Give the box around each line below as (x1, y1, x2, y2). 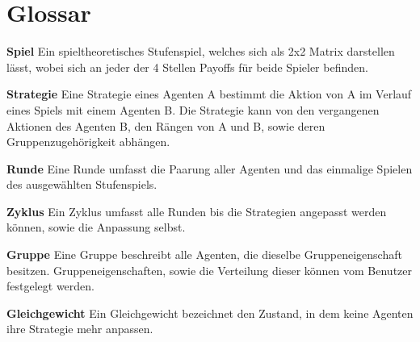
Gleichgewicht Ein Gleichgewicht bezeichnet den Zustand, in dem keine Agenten (6, 304, 414, 321)
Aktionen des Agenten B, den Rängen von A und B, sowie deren (6, 117, 325, 134)
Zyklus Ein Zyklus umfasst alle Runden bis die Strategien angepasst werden (6, 202, 387, 219)
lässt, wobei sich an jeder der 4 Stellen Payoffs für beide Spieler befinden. (6, 58, 368, 75)
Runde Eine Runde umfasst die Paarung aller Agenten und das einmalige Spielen (6, 160, 413, 177)
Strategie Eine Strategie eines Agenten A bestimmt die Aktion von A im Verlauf (6, 85, 412, 102)
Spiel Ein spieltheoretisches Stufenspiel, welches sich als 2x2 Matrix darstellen (6, 43, 395, 60)
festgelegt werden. (6, 277, 94, 294)
